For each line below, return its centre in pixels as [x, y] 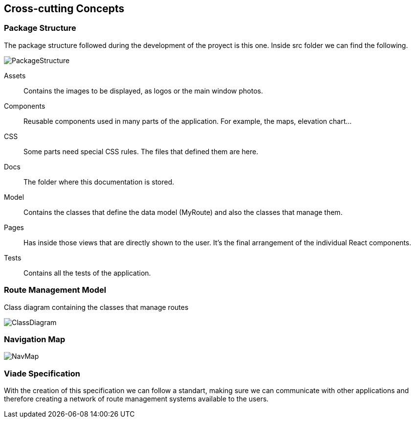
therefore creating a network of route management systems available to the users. [136, 399]
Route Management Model [55, 290]
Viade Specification [42, 373]
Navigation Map [35, 339]
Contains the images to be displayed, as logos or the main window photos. [143, 91]
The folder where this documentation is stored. [99, 182]
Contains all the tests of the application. [87, 273]
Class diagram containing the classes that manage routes [96, 307]
